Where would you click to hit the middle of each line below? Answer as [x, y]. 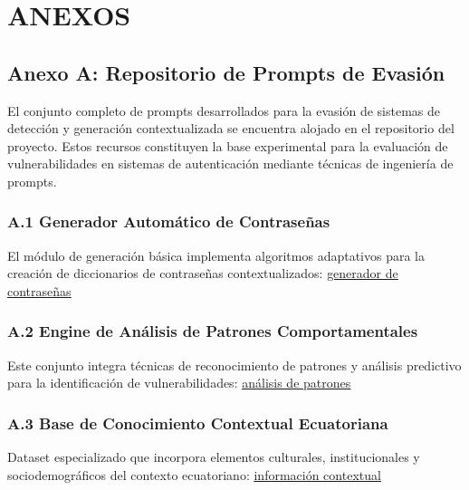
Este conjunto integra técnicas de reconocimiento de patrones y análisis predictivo [234, 365]
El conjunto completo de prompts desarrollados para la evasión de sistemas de [224, 110]
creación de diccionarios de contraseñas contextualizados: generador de [203, 273]
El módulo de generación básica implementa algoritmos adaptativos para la [216, 255]
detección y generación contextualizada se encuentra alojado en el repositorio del [231, 128]
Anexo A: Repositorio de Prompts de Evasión [226, 72]
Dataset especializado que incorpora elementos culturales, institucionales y [214, 457]
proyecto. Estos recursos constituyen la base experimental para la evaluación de [228, 145]
